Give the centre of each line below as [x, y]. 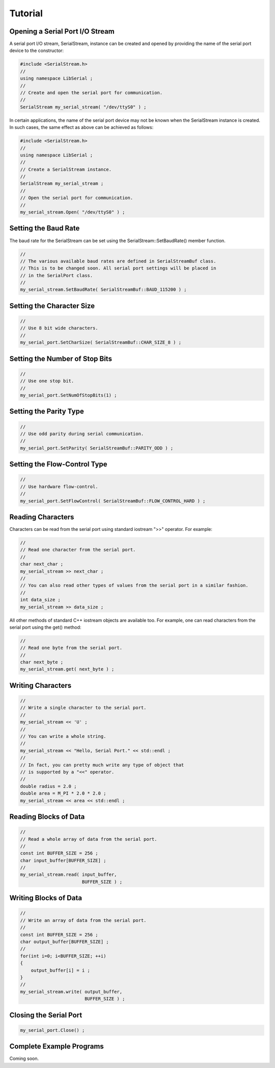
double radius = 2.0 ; [48, 786]
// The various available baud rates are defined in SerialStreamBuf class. [118, 261]
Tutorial [26, 13]
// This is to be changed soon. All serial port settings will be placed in [118, 268]
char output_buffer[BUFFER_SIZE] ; [64, 942]
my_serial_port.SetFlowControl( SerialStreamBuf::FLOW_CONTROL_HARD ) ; [113, 501]
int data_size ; [40, 600]
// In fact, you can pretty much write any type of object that [102, 765]
